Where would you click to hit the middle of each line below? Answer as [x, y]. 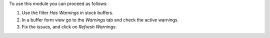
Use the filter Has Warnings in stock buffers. [67, 13]
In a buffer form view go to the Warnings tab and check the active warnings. [100, 19]
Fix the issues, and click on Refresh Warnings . [69, 27]
